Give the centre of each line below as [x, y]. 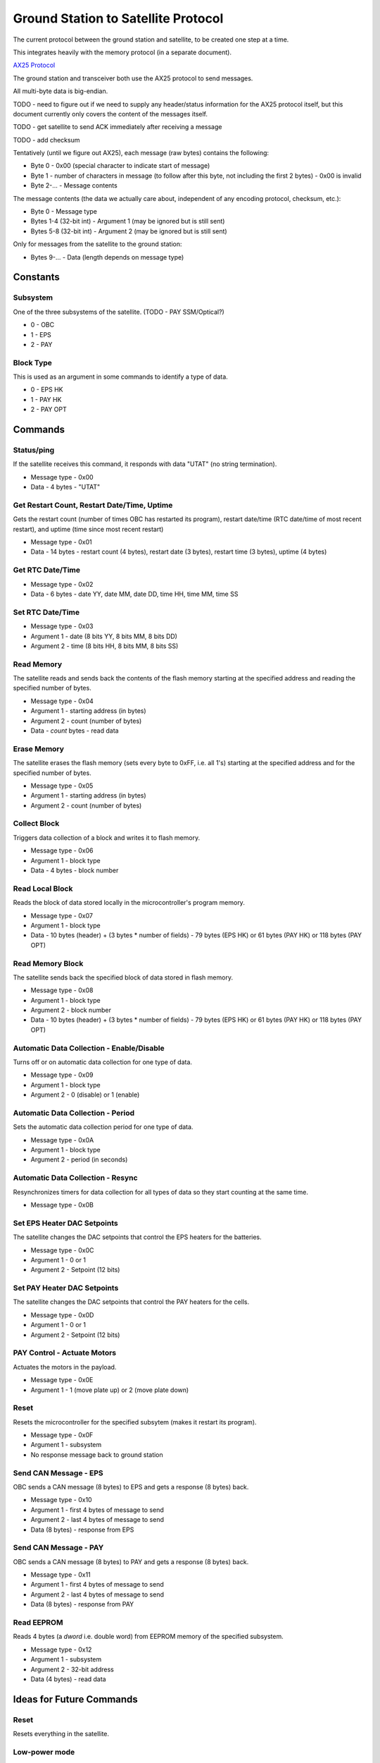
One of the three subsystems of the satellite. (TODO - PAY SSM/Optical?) [119, 312]
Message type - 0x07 [62, 915]
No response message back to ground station [97, 1454]
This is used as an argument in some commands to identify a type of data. [120, 377]
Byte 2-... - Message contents [74, 185]
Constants [36, 277]
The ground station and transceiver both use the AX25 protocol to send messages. [133, 78]
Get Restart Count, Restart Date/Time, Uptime [93, 505]
